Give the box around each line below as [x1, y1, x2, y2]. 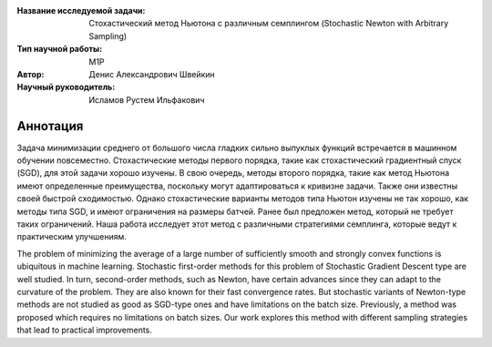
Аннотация [16, 118, 84, 134]
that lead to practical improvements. [16, 324, 152, 336]
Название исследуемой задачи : [16, 5, 146, 15]
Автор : [16, 68, 45, 79]
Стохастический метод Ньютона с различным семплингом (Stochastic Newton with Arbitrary [88, 18, 449, 29]
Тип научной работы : [16, 44, 103, 55]
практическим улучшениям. [16, 231, 128, 242]
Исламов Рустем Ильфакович [88, 94, 205, 105]
